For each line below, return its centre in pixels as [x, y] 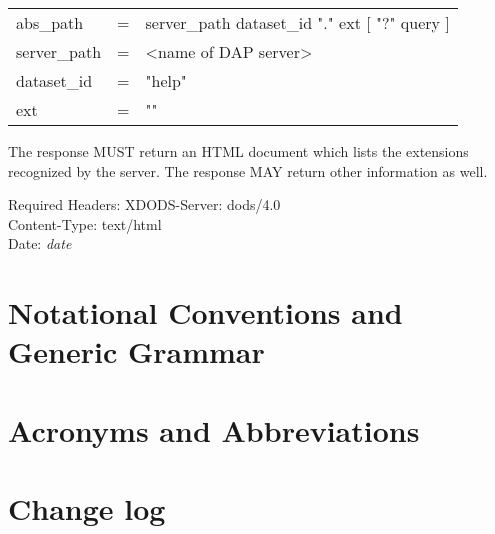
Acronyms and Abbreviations [214, 429]
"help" [166, 80]
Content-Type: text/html [85, 223]
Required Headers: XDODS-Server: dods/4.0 [144, 204]
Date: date [40, 243]
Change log [87, 508]
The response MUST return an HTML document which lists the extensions [238, 151]
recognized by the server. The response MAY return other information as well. [248, 170]
